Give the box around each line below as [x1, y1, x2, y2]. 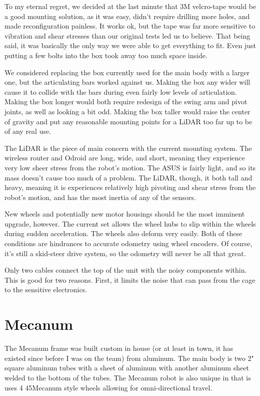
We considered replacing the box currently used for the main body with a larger [4, 67, 250, 77]
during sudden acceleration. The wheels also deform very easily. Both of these [4, 228, 242, 239]
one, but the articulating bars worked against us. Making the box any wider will [4, 77, 250, 87]
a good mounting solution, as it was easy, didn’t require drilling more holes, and [4, 11, 250, 21]
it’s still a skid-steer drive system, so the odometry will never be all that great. [4, 248, 246, 258]
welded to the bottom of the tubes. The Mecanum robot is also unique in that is [4, 372, 251, 382]
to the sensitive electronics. [4, 284, 87, 295]
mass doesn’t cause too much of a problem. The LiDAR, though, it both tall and [4, 172, 252, 182]
